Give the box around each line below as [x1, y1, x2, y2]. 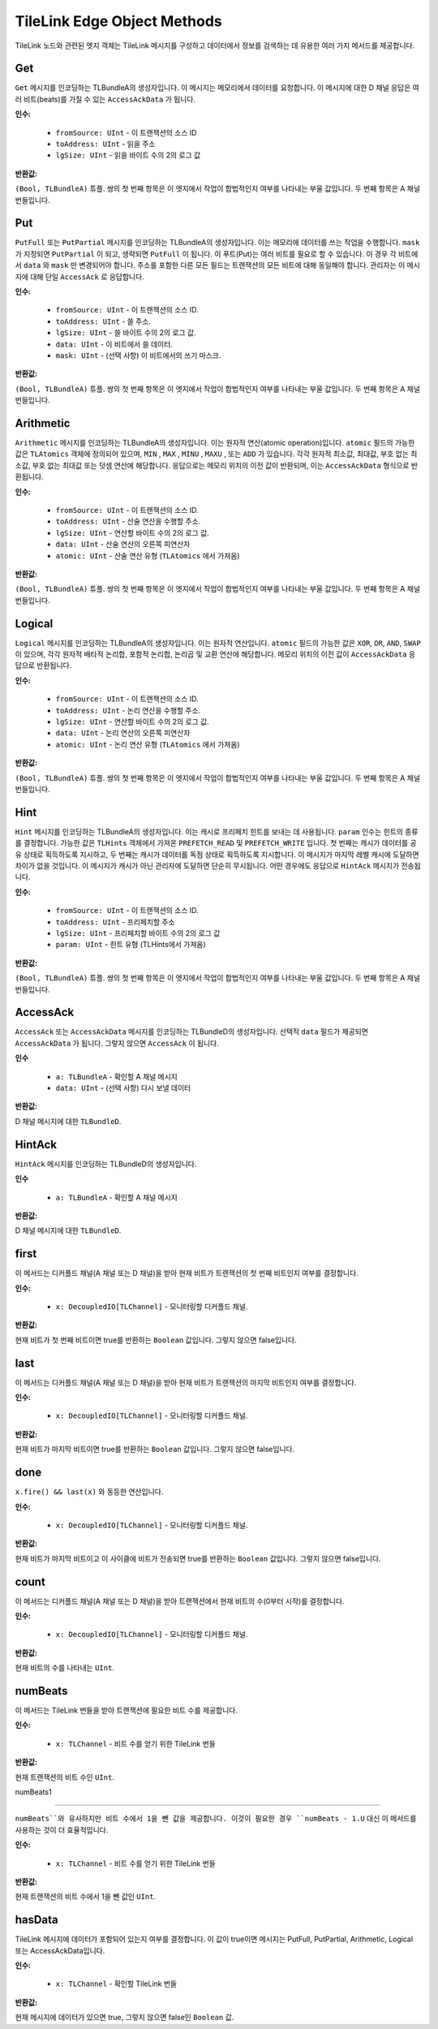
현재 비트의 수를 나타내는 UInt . [15, 1663, 115, 1673]
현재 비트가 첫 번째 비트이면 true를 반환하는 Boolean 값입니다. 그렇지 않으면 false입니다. [15, 1335, 297, 1345]
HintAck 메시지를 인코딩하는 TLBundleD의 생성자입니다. [15, 1159, 197, 1169]
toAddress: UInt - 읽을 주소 [55, 139, 156, 149]
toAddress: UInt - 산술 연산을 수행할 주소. [55, 516, 201, 527]
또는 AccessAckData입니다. [15, 1945, 105, 1955]
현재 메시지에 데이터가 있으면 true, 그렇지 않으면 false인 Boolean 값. [15, 2013, 234, 2023]
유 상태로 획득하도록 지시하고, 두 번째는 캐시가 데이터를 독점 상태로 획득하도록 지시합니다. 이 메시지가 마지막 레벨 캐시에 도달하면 [15, 849, 419, 859]
